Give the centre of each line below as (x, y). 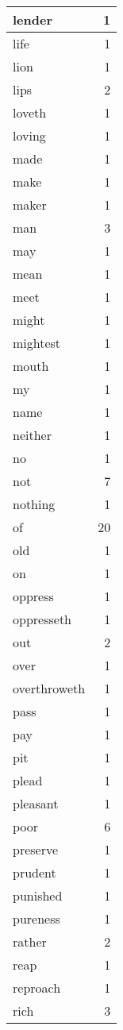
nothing (34, 504)
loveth (30, 112)
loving (29, 135)
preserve (36, 849)
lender (33, 19)
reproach (37, 988)
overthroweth (49, 688)
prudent (35, 872)
